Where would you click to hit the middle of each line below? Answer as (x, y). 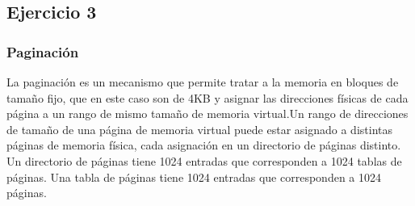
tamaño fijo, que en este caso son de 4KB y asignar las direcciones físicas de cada (207, 97)
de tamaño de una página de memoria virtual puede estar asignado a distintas (199, 129)
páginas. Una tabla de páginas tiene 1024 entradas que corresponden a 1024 (194, 177)
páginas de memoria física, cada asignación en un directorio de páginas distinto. (204, 145)
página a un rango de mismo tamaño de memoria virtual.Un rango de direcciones (207, 114)
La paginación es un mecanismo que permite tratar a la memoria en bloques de (203, 82)
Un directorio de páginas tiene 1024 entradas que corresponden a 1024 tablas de (204, 160)
